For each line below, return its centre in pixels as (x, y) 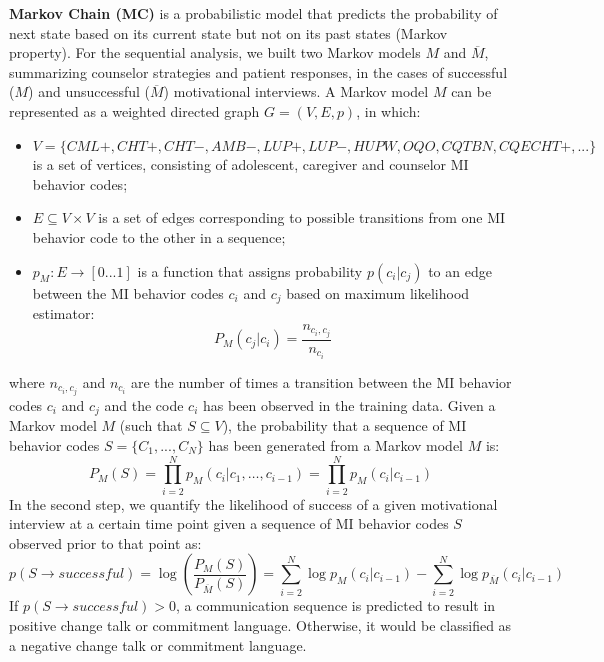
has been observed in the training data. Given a (349, 404)
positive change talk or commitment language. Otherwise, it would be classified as (260, 625)
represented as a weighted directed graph (134, 110)
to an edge (460, 270)
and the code (144, 404)
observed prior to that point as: (105, 542)
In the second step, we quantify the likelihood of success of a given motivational (253, 503)
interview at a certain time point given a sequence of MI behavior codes (229, 523)
